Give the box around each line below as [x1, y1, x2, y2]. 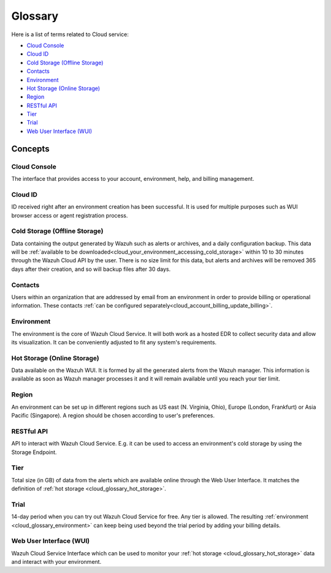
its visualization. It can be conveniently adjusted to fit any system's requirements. [11, 338, 217, 346]
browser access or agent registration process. [11, 211, 128, 219]
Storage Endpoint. [11, 448, 58, 456]
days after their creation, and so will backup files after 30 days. [11, 265, 171, 273]
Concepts [11, 143, 50, 154]
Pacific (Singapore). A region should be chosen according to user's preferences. [11, 411, 215, 419]
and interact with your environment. [11, 558, 102, 566]
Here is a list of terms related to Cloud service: [11, 31, 129, 38]
